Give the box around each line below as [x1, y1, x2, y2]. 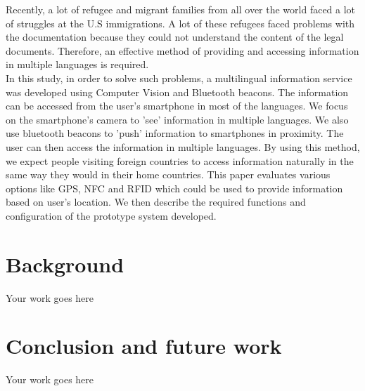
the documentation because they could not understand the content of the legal [6, 29, 344, 44]
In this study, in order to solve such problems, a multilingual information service [6, 70, 352, 85]
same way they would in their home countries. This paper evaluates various [6, 167, 331, 182]
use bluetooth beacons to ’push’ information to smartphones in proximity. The [6, 126, 344, 140]
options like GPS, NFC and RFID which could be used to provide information [6, 180, 343, 195]
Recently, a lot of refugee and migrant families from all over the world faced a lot [6, 2, 356, 16]
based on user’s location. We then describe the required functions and [6, 194, 306, 209]
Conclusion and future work [6, 331, 282, 360]
